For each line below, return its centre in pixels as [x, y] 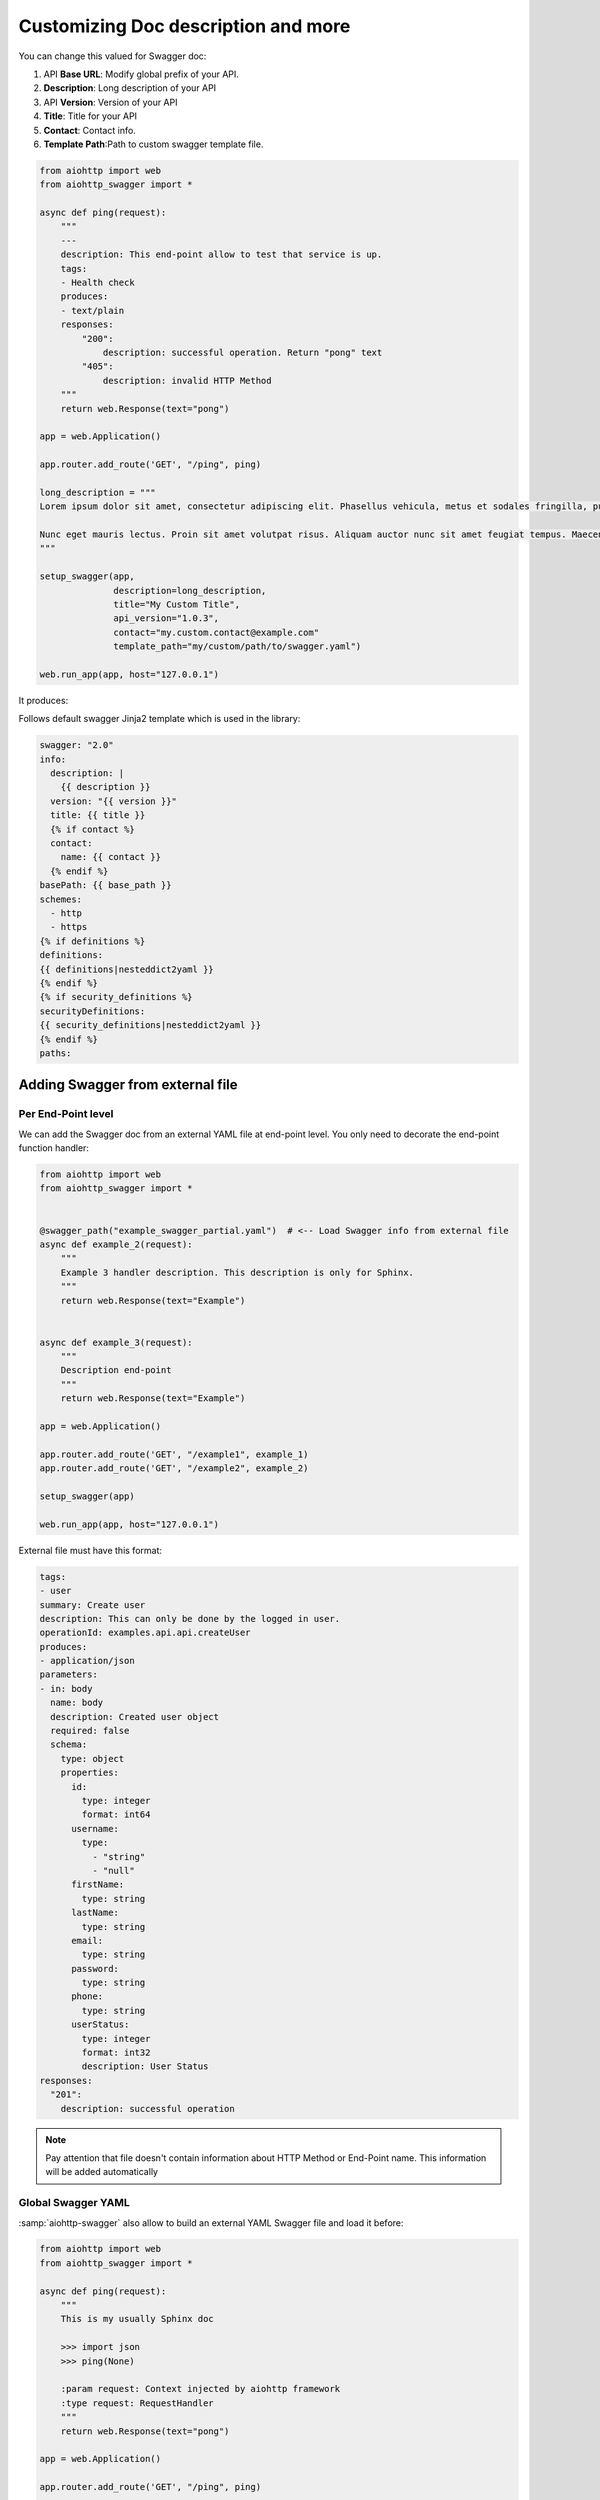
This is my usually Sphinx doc [137, 2319]
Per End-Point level [66, 1114]
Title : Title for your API [90, 116]
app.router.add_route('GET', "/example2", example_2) [174, 1468]
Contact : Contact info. [90, 130]
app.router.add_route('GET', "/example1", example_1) [174, 1454]
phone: [87, 1996]
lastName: [95, 1913]
